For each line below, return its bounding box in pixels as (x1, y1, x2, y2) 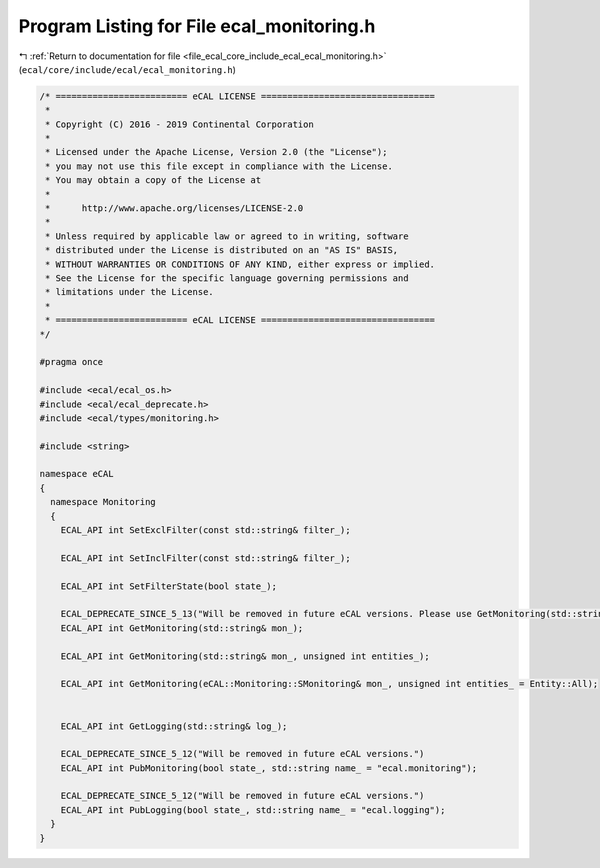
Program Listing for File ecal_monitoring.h (18, 15, 376, 37)
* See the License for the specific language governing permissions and (45, 273, 409, 284)
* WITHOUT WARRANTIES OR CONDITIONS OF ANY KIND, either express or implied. (45, 258, 435, 270)
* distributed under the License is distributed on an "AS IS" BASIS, (45, 245, 399, 256)
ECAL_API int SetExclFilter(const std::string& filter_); (60, 525, 351, 536)
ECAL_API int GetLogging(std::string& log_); (60, 720, 288, 732)
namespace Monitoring (50, 496, 157, 508)
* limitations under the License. (45, 286, 214, 298)
